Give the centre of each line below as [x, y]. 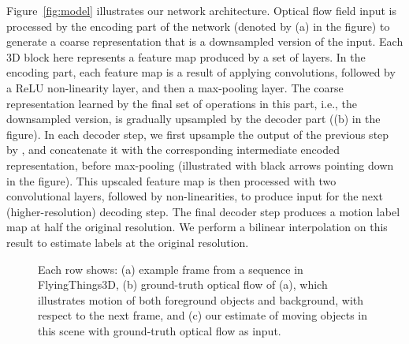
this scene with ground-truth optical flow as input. [160, 330]
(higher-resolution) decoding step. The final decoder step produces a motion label [203, 211]
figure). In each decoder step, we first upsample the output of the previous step [198, 134]
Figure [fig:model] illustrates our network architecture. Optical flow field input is [201, 10]
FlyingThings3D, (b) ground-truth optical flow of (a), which [183, 284]
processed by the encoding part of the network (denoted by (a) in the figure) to [198, 26]
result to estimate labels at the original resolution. [128, 242]
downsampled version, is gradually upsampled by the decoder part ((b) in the [193, 119]
